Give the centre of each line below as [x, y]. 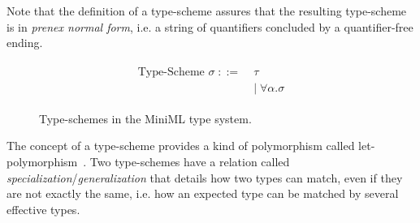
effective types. [43, 209]
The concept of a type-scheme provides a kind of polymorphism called [181, 146]
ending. [25, 43]
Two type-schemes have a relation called [190, 162]
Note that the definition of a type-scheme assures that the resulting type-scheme [207, 11]
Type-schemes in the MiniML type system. [145, 118]
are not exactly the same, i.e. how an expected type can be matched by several [203, 193]
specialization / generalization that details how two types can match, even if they [205, 177]
